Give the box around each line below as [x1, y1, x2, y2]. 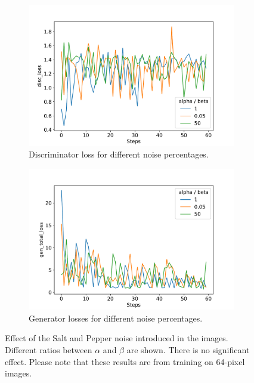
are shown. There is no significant [126, 343, 250, 356]
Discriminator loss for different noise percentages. [29, 148, 209, 160]
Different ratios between [5, 343, 92, 356]
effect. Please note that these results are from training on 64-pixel [5, 355, 245, 367]
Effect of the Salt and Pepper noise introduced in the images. [5, 332, 228, 344]
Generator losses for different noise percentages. [29, 311, 203, 324]
